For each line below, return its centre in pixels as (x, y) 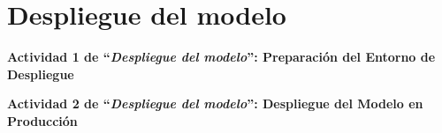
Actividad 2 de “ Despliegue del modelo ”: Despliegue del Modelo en (215, 103)
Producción (42, 120)
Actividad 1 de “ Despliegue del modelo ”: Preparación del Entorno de (221, 57)
